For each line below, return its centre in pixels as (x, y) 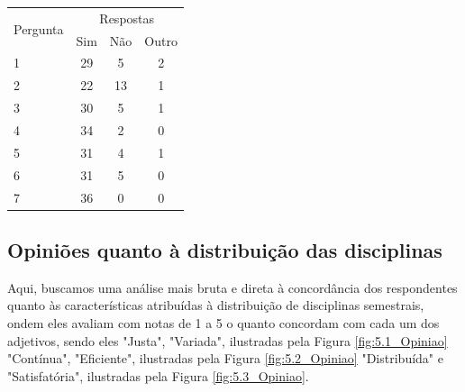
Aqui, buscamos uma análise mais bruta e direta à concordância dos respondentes (232, 287)
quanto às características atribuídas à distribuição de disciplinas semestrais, (216, 305)
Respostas (127, 18)
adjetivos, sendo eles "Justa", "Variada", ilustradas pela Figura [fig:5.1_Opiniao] (228, 340)
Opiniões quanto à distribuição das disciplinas (225, 249)
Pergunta (39, 29)
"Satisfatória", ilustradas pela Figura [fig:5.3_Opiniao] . (158, 375)
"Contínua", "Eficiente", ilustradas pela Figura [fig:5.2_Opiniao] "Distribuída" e (225, 358)
